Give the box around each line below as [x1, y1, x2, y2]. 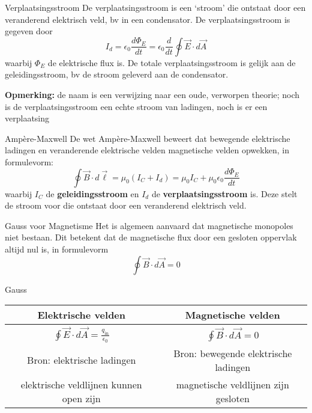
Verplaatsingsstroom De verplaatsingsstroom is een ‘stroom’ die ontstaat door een [5, 1, 306, 13]
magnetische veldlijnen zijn [176, 377, 289, 391]
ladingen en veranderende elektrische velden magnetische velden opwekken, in [5, 144, 289, 156]
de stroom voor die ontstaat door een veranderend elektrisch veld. [5, 199, 247, 212]
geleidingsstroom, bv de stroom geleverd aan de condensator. [5, 68, 229, 81]
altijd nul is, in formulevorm [5, 242, 109, 255]
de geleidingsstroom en [46, 187, 139, 200]
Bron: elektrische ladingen [27, 353, 136, 367]
